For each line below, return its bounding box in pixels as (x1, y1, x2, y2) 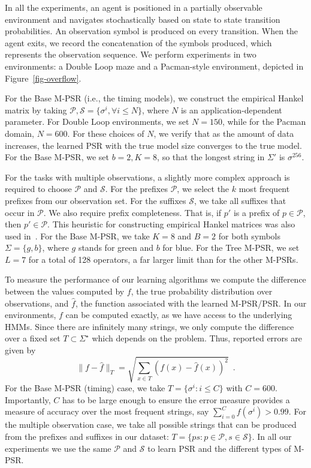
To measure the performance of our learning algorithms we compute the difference (5, 273, 306, 286)
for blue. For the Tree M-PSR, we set (162, 241, 300, 254)
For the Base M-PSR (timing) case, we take (5, 382, 165, 394)
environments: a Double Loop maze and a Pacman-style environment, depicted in (5, 59, 304, 72)
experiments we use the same (5, 442, 111, 454)
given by (5, 344, 36, 356)
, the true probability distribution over (131, 285, 273, 298)
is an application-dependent (180, 103, 282, 116)
